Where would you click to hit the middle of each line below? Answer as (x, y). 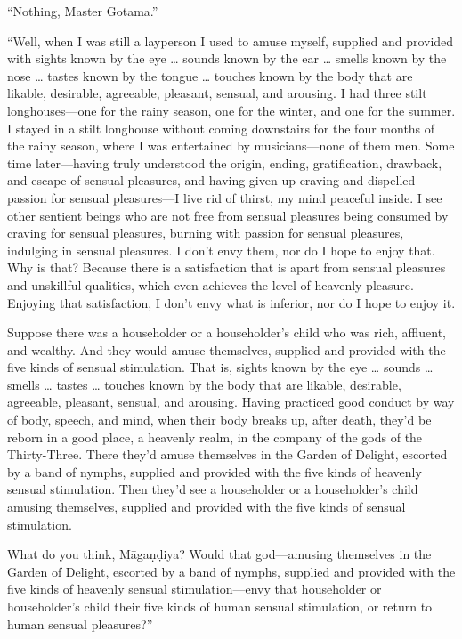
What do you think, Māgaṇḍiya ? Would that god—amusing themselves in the (219, 554)
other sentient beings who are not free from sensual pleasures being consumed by (228, 215)
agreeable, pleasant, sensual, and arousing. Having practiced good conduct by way (231, 402)
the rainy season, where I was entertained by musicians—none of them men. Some (231, 146)
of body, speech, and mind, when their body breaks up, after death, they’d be (219, 420)
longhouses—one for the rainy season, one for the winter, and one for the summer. (231, 110)
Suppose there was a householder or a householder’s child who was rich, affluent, (227, 332)
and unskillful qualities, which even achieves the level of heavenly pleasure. (211, 284)
